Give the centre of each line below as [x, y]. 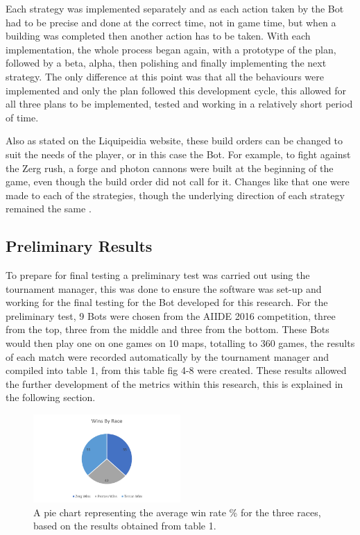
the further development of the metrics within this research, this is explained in [174, 383]
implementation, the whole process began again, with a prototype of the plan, [171, 49]
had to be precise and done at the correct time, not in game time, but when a [171, 22]
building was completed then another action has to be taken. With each [158, 36]
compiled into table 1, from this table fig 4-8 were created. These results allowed [176, 370]
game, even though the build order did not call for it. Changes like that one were [178, 181]
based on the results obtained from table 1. [125, 526]
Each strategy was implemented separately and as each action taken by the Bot [175, 8]
